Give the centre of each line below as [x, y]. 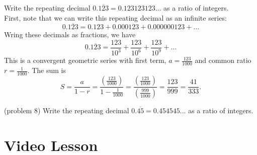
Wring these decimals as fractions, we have [70, 34]
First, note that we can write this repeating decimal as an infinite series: [115, 17]
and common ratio [223, 60]
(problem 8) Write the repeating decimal [67, 110]
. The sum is [47, 70]
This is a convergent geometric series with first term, [85, 60]
